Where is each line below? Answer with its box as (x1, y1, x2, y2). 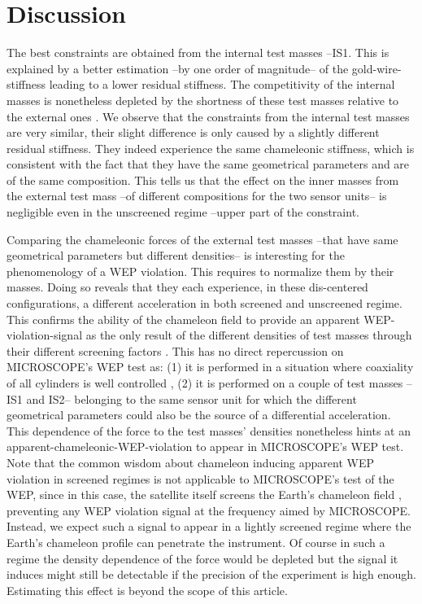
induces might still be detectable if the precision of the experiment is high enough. (7, 566, 416, 583)
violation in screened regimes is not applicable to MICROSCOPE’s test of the (7, 470, 394, 487)
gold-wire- (351, 59, 402, 77)
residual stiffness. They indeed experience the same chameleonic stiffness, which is (7, 139, 415, 156)
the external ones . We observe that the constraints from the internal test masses (7, 107, 410, 125)
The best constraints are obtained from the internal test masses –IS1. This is (7, 44, 389, 61)
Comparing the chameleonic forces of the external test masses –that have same (7, 230, 398, 247)
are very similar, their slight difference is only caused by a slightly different (7, 124, 380, 141)
